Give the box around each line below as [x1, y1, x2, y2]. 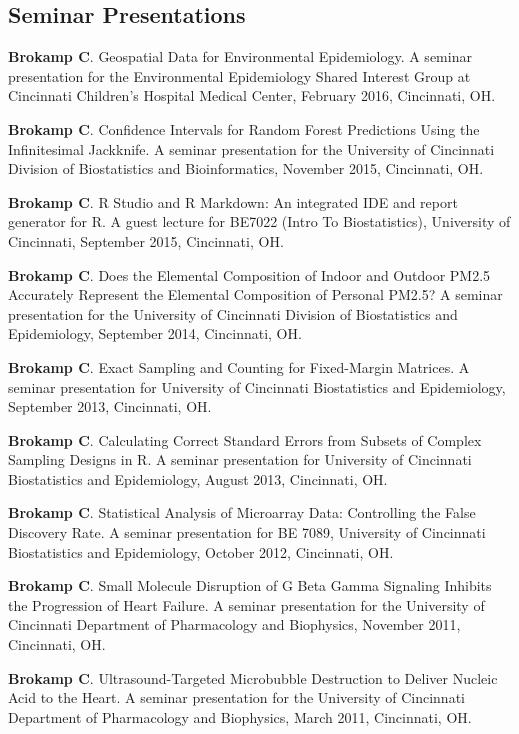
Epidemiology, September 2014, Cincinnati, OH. [8, 323, 302, 344]
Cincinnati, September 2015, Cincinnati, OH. [8, 230, 284, 251]
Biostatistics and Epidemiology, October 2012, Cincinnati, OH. [8, 541, 394, 562]
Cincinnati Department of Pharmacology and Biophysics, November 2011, [8, 614, 461, 635]
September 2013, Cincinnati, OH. [8, 396, 212, 417]
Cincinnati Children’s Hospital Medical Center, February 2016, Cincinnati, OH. [8, 85, 496, 106]
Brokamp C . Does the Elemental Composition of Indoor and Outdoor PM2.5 [8, 264, 491, 285]
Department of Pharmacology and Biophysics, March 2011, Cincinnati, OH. [8, 706, 472, 727]
